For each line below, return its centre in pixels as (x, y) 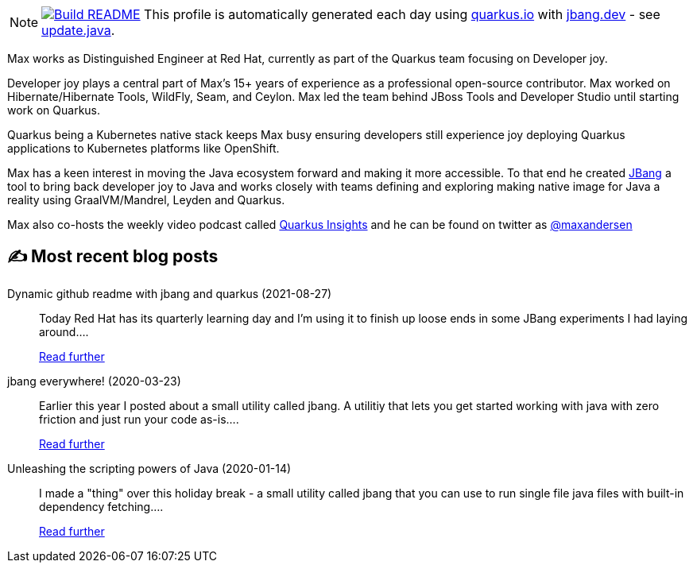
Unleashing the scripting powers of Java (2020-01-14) (149, 468)
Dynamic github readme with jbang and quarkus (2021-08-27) (170, 293)
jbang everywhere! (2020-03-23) (94, 381)
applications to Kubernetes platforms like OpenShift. (143, 148)
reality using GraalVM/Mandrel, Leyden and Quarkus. (146, 200)
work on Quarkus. (54, 110)
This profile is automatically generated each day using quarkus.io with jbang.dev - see (402, 14)
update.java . (78, 30)
